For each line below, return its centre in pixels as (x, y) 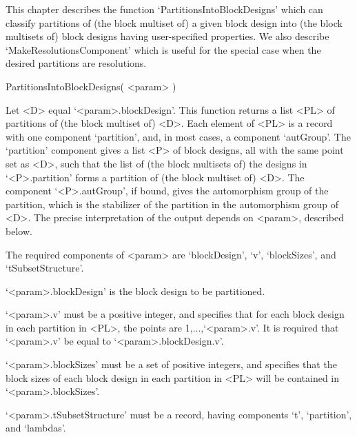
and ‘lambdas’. (36, 428)
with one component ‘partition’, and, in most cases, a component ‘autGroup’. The (178, 136)
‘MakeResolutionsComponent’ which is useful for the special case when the (163, 49)
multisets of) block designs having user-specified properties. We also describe (167, 36)
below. (19, 231)
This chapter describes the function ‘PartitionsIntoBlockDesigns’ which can (164, 9)
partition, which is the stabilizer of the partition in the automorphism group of (172, 204)
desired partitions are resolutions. (76, 63)
